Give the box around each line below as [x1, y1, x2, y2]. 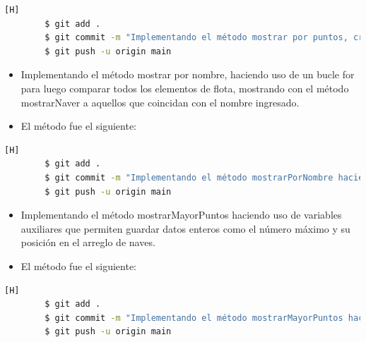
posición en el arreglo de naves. [20, 235, 155, 250]
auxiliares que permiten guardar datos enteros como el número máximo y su [20, 221, 350, 236]
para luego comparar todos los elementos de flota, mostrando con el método [20, 80, 349, 95]
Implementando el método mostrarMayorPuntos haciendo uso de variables [20, 207, 342, 222]
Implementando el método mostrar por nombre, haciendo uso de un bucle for [20, 67, 355, 82]
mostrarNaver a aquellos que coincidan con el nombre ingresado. [20, 94, 300, 109]
